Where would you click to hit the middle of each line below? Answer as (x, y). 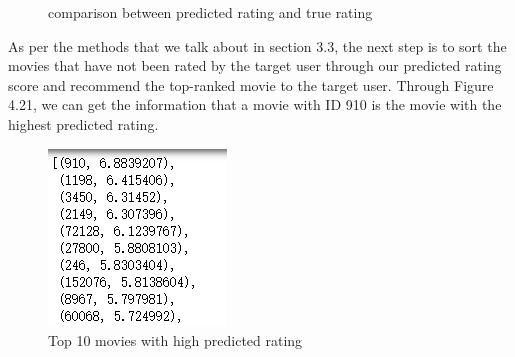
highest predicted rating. (83, 123)
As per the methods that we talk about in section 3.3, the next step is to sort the (257, 45)
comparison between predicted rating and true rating (210, 12)
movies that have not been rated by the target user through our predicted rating (255, 65)
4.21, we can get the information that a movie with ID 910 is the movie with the (255, 104)
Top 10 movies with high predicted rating (175, 340)
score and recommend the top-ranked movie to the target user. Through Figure (251, 84)
